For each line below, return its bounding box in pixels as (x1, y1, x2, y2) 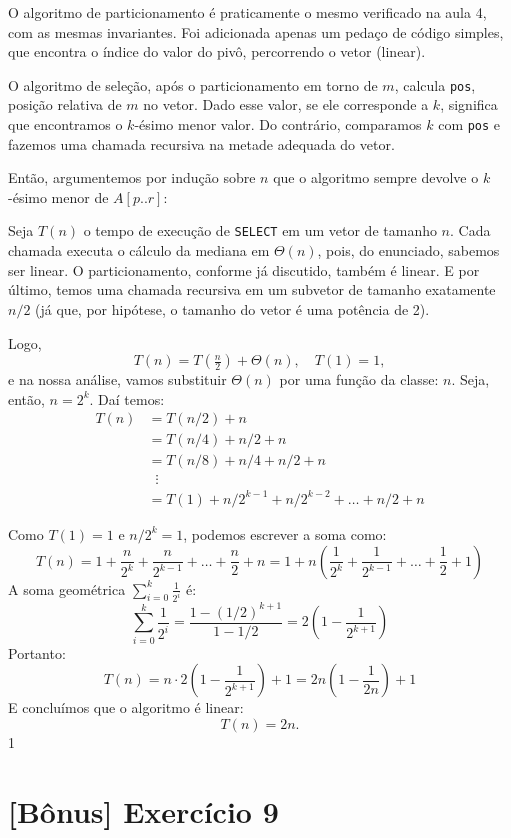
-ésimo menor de (8, 186, 109, 207)
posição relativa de (8, 94, 122, 115)
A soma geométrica (8, 578, 126, 599)
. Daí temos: (89, 388, 165, 409)
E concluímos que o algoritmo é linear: (8, 697, 244, 718)
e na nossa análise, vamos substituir (8, 369, 227, 390)
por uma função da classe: (279, 369, 439, 390)
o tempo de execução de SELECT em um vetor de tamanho (83, 220, 437, 241)
